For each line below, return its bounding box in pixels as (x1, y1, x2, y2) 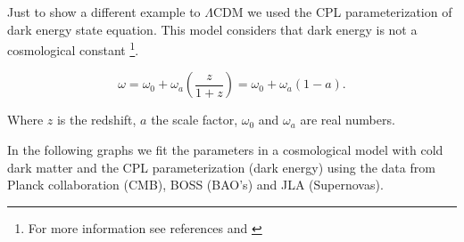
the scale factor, (151, 110, 238, 129)
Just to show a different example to (7, 3, 201, 20)
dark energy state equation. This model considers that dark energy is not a (7, 20, 418, 38)
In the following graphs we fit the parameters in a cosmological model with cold (7, 141, 443, 159)
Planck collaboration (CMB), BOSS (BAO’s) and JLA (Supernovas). (7, 175, 384, 194)
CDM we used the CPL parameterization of (212, 3, 452, 20)
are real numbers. (300, 110, 395, 129)
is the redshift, (56, 110, 137, 129)
